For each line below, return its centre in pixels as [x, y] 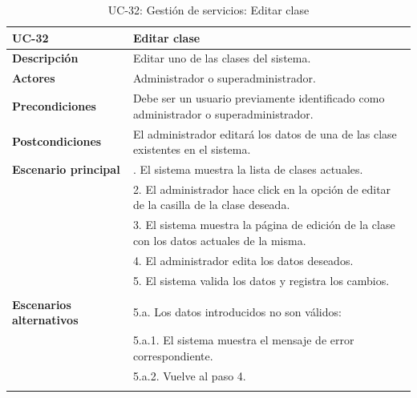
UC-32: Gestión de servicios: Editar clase [208, 10]
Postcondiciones [57, 141]
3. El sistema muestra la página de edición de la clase [264, 225]
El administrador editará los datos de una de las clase [265, 133]
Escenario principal [66, 169]
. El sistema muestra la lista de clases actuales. [248, 169]
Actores [34, 78]
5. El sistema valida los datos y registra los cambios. [261, 280]
